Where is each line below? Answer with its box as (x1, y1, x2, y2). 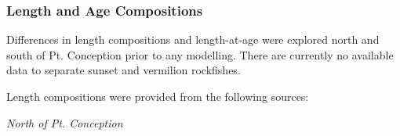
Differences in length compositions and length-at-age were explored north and (6, 31, 380, 48)
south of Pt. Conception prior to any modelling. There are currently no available (6, 46, 394, 63)
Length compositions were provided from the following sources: (6, 88, 309, 104)
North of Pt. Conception (6, 114, 123, 131)
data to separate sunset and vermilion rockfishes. (6, 62, 241, 78)
